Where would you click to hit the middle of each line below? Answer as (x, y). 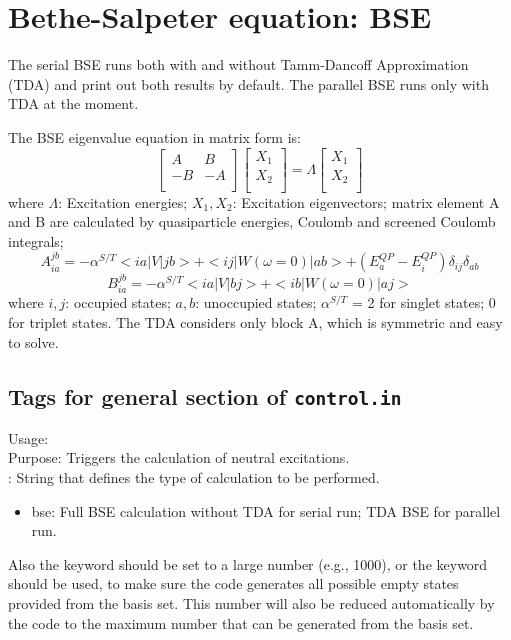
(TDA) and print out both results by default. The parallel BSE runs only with (248, 83)
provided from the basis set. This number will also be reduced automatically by (251, 603)
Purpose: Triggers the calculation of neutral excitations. (179, 457)
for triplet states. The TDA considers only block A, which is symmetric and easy (255, 321)
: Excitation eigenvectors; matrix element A (366, 201)
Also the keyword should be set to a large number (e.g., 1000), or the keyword (248, 563)
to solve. (33, 341)
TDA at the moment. (73, 103)
